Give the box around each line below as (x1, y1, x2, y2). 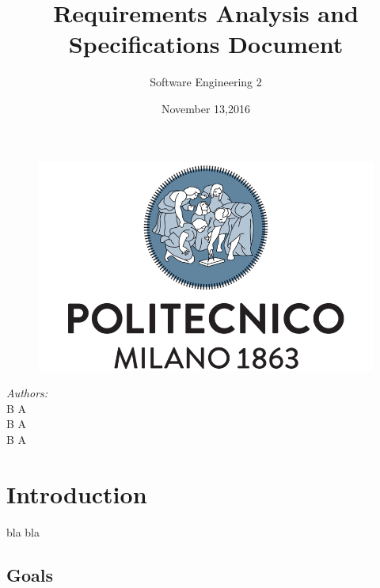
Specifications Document (68, 28, 344, 60)
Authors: (6, 385, 48, 401)
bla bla (6, 523, 40, 540)
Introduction (6, 477, 147, 510)
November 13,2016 (161, 100, 251, 116)
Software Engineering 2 (150, 74, 262, 90)
